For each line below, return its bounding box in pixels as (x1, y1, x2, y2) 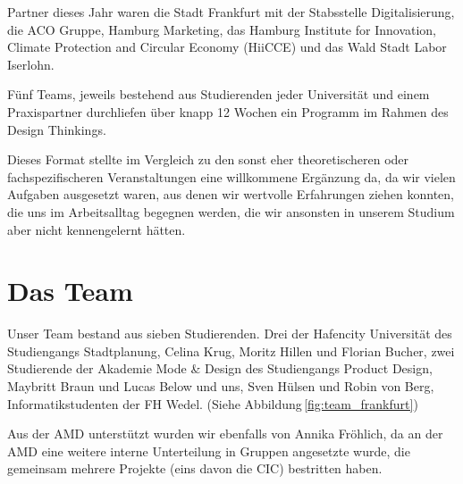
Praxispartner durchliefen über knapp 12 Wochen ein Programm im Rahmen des (7, 102, 449, 121)
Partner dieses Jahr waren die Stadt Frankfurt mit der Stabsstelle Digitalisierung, (7, 3, 455, 21)
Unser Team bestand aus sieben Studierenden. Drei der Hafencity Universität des (7, 324, 452, 343)
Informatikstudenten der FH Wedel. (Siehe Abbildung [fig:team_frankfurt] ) (7, 394, 418, 413)
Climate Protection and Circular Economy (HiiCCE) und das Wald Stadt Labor (7, 38, 447, 56)
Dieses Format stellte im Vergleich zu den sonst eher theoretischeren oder (7, 150, 409, 169)
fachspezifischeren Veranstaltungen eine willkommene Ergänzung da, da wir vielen (7, 167, 456, 186)
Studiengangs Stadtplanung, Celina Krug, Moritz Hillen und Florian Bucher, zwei (7, 341, 455, 360)
